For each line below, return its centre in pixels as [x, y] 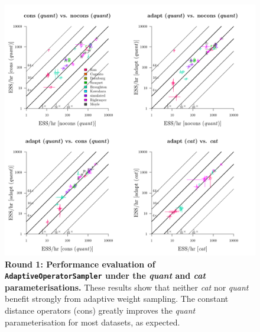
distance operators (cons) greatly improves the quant [100, 310]
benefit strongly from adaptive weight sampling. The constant [117, 299]
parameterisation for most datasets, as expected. [92, 322]
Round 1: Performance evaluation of [80, 264]
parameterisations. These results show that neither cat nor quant [127, 287]
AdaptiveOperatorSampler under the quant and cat [105, 275]
